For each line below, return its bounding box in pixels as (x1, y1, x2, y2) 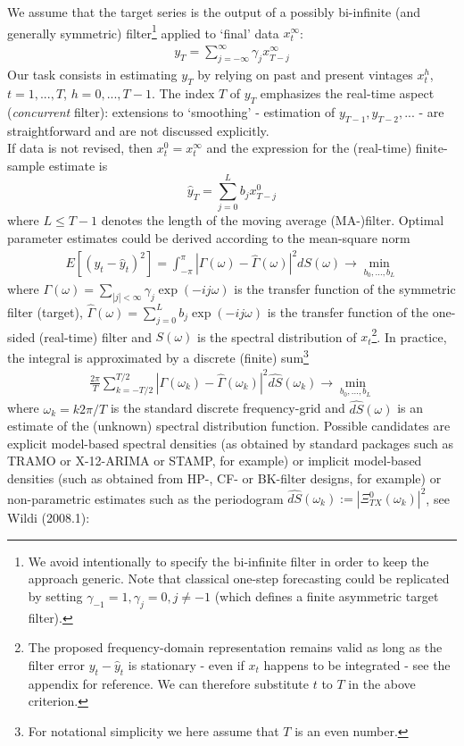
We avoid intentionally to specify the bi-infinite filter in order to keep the (28, 551, 429, 570)
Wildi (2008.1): (7, 508, 90, 527)
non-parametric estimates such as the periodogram (7, 489, 284, 507)
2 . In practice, (371, 324, 447, 346)
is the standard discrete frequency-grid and (110, 398, 345, 417)
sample (7, 155, 46, 174)
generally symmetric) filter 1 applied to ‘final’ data (7, 21, 279, 42)
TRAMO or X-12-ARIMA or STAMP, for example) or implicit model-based (7, 451, 422, 470)
